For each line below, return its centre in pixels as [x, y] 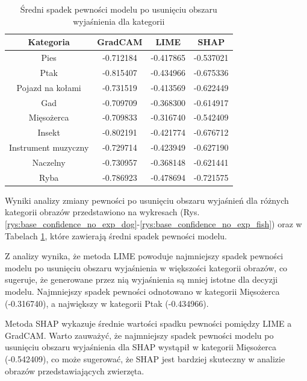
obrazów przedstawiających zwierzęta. [75, 370]
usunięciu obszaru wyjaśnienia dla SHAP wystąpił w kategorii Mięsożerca [141, 347]
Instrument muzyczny [49, 147]
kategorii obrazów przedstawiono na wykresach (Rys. [102, 212]
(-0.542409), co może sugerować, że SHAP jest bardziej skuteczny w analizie [145, 359]
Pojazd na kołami [49, 87]
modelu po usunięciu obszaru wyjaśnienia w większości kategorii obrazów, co [146, 267]
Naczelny [49, 162]
